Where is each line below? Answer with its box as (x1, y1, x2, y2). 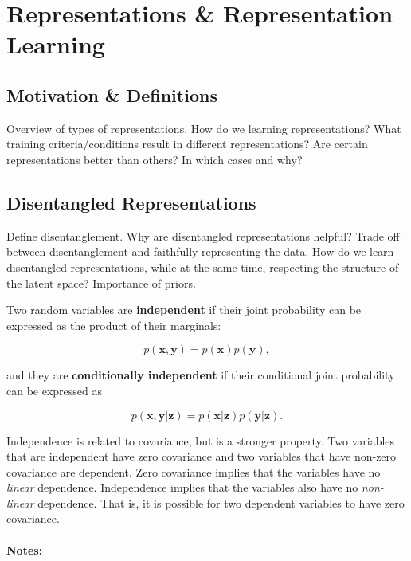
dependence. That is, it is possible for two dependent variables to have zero (37, 494, 405, 511)
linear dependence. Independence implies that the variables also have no (6, 479, 358, 496)
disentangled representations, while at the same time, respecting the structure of (6, 258, 399, 275)
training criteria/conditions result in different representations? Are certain (6, 135, 368, 152)
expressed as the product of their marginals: (6, 316, 221, 333)
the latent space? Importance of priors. (6, 274, 196, 291)
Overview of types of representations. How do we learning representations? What (6, 120, 401, 136)
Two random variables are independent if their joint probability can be (6, 301, 362, 318)
